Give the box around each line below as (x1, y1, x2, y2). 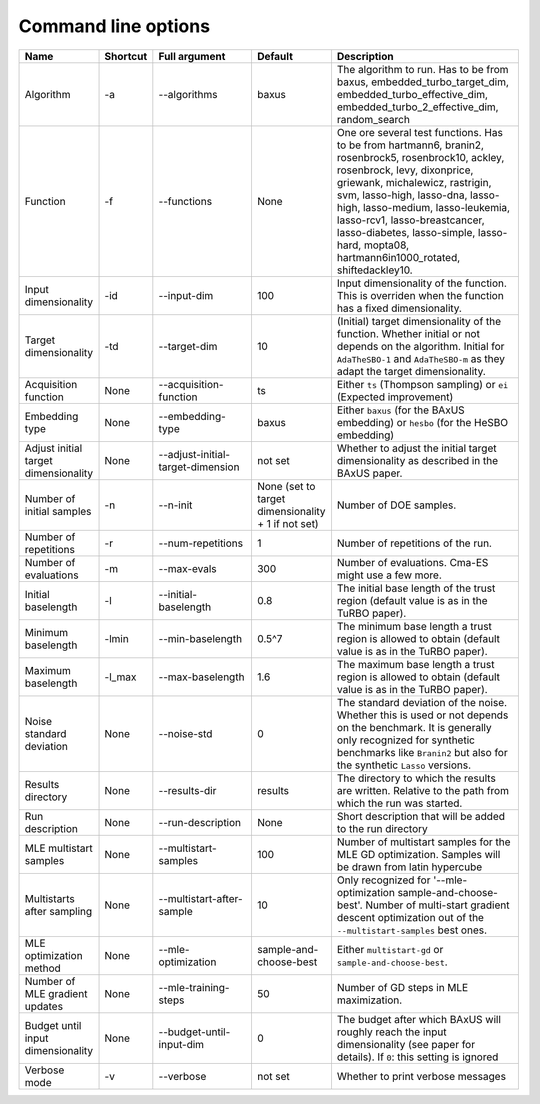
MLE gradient (24, 986, 88, 1000)
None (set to (256, 479, 316, 493)
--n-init (158, 498, 193, 512)
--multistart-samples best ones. (336, 923, 488, 937)
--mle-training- (158, 980, 230, 994)
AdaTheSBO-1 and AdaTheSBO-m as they (336, 351, 505, 365)
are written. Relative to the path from (336, 783, 510, 797)
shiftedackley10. (336, 263, 414, 277)
